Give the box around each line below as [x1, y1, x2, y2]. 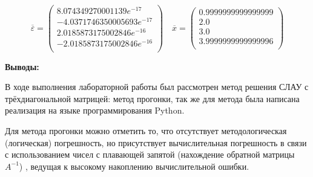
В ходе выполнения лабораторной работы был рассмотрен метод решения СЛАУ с [5, 80, 309, 93]
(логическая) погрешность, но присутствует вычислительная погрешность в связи [5, 136, 307, 149]
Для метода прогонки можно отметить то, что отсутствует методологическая [5, 124, 287, 137]
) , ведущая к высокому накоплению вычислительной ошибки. [19, 159, 249, 172]
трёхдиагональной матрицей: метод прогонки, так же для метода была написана [5, 92, 300, 105]
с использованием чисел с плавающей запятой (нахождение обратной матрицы [5, 148, 295, 161]
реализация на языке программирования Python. [5, 104, 185, 117]
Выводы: [5, 60, 39, 72]
